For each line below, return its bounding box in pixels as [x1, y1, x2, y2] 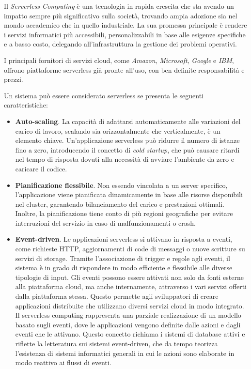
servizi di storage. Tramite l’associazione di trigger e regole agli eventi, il [15, 253, 230, 263]
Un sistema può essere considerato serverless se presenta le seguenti [4, 90, 204, 100]
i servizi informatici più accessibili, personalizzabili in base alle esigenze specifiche [4, 29, 246, 39]
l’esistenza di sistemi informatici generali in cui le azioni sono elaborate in [15, 348, 235, 358]
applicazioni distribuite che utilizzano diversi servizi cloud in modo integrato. [15, 300, 244, 310]
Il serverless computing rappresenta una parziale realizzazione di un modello [15, 310, 241, 320]
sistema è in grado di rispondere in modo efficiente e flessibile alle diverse [15, 262, 233, 273]
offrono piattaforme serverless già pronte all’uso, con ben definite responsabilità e [4, 64, 245, 75]
